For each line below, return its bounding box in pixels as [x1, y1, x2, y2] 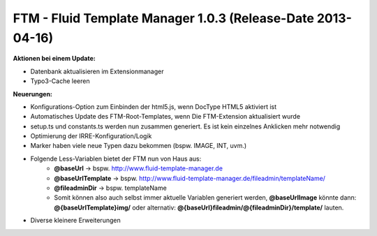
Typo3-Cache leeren [30, 77, 90, 85]
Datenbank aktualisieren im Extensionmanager [30, 67, 164, 75]
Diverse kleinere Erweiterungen [30, 216, 121, 225]
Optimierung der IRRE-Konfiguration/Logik [30, 132, 152, 140]
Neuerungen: [13, 89, 52, 98]
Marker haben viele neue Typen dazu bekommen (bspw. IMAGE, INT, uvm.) [30, 142, 247, 150]
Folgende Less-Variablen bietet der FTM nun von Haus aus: [30, 154, 202, 163]
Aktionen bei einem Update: [13, 54, 96, 63]
